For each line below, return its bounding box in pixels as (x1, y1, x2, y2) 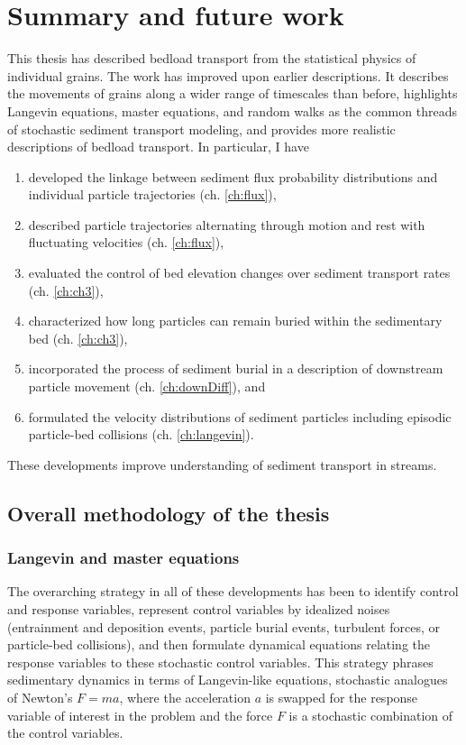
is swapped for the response (265, 687, 418, 706)
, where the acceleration (119, 687, 251, 706)
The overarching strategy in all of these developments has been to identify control (7, 582, 459, 601)
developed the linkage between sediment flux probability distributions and (28, 167, 438, 186)
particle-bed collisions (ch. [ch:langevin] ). (28, 425, 254, 444)
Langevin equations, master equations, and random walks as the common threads (7, 101, 457, 120)
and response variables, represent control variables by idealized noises (7, 600, 390, 618)
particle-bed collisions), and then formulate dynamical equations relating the (7, 635, 430, 654)
